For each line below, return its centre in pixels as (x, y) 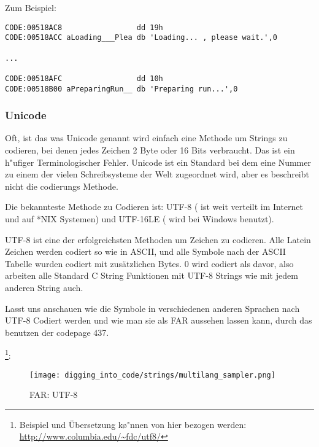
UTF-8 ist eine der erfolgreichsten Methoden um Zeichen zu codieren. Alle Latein (158, 239)
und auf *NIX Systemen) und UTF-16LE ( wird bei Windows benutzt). (140, 218)
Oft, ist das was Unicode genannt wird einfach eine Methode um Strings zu (146, 138)
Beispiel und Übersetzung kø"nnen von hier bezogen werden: (133, 424)
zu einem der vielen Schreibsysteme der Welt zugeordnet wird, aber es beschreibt (157, 174)
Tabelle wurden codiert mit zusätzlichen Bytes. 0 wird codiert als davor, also (149, 263)
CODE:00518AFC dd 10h (84, 78)
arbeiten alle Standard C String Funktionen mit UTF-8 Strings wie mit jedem (152, 275)
